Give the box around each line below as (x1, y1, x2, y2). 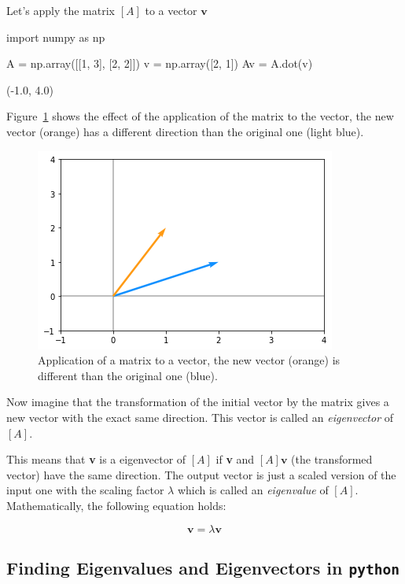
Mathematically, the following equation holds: (6, 497, 226, 513)
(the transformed (291, 451, 373, 468)
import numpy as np (6, 28, 105, 45)
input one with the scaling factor (6, 482, 164, 498)
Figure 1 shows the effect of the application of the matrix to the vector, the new (6, 108, 394, 124)
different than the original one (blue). (38, 367, 218, 383)
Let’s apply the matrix (6, 2, 115, 18)
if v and (215, 451, 255, 468)
